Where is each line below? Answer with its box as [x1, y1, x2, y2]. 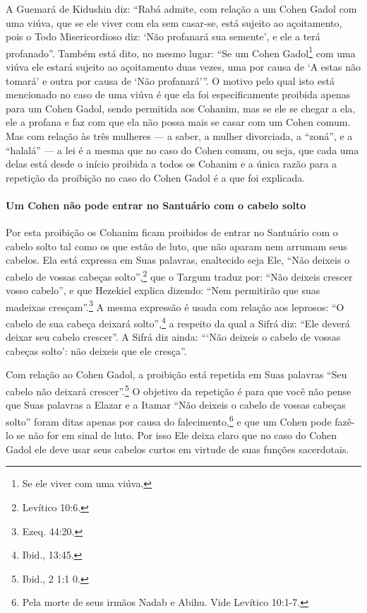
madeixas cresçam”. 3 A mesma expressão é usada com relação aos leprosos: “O [6, 297, 344, 314]
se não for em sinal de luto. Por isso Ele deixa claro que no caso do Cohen [16, 428, 337, 443]
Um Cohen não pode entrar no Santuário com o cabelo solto [6, 197, 306, 212]
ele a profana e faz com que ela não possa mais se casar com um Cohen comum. [6, 115, 351, 129]
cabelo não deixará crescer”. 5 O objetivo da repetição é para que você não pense [6, 382, 351, 398]
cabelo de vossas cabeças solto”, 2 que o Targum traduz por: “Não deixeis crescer [6, 267, 353, 284]
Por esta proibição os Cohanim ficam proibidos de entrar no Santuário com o [6, 225, 338, 240]
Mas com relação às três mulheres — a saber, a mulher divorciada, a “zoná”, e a [6, 129, 353, 143]
